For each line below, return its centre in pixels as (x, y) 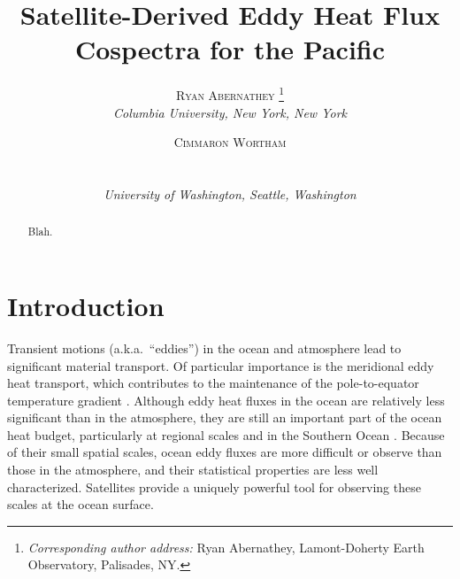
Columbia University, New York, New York (230, 112)
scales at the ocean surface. (80, 504)
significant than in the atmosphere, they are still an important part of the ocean (225, 417)
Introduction (86, 305)
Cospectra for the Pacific (230, 49)
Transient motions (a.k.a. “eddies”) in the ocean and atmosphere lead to (204, 347)
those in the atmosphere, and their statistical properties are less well (193, 470)
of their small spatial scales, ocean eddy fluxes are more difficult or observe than (225, 452)
